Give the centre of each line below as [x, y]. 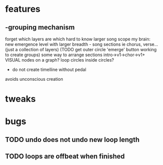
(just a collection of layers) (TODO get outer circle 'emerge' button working [81, 49]
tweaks [20, 99]
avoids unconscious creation [34, 79]
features [23, 9]
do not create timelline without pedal [49, 69]
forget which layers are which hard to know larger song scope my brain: [78, 39]
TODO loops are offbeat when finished [65, 156]
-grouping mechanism [40, 27]
